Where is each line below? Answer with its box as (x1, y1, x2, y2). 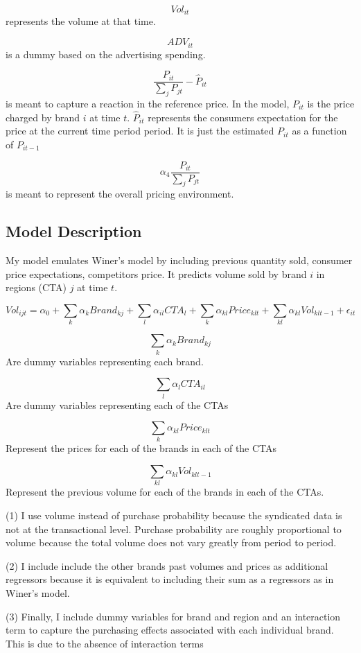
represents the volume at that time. (6, 14, 156, 28)
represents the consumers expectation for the (148, 110, 338, 124)
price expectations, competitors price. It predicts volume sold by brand (6, 266, 307, 281)
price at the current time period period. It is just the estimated (6, 123, 274, 138)
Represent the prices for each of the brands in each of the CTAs (6, 441, 277, 455)
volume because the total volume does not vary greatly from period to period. (6, 535, 337, 550)
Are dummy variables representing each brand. (6, 354, 204, 368)
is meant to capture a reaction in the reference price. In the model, (6, 96, 290, 110)
